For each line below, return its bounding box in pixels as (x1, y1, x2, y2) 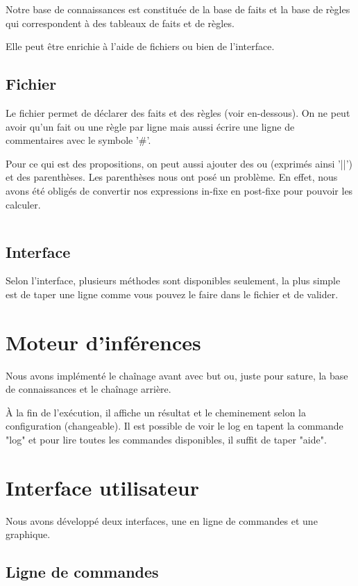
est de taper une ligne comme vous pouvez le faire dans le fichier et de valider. (6, 286, 339, 301)
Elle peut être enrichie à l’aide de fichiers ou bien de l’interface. (6, 39, 275, 54)
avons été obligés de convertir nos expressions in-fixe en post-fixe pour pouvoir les (6, 183, 353, 197)
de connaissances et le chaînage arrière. (6, 382, 171, 396)
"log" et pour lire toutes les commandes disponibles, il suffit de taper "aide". (6, 432, 327, 447)
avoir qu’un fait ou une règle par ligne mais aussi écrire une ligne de (6, 119, 295, 133)
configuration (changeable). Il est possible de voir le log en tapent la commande (6, 418, 343, 433)
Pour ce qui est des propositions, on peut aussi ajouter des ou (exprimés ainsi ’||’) (6, 156, 352, 170)
